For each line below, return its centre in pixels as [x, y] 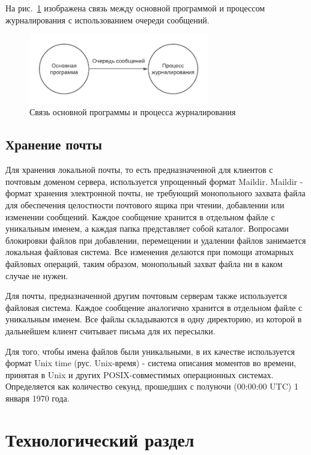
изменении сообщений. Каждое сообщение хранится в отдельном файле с [140, 216]
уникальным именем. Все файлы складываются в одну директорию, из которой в [154, 319]
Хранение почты [54, 144]
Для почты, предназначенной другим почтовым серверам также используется [146, 296]
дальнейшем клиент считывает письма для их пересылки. [110, 330]
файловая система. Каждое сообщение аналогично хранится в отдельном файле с [154, 307]
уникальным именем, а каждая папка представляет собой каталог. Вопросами [147, 228]
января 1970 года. [38, 398]
